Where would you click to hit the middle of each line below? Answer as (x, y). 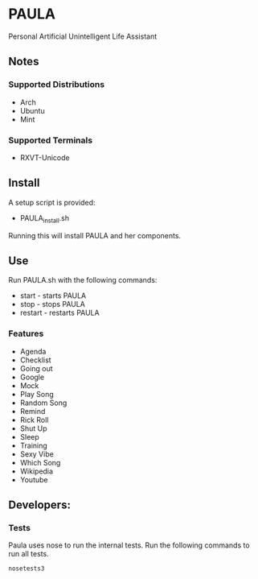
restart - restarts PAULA (59, 313)
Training (34, 445)
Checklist (35, 360)
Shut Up (33, 428)
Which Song (40, 462)
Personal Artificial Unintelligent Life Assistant (83, 36)
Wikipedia (37, 471)
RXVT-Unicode (45, 157)
